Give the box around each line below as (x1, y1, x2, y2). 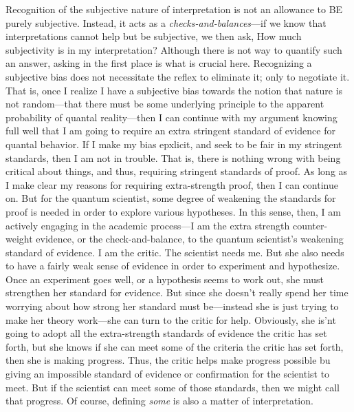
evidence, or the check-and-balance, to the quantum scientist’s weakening (36, 231, 344, 246)
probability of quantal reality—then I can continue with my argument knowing (5, 110, 338, 124)
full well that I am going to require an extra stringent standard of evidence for (5, 123, 335, 138)
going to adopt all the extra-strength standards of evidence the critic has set (5, 326, 327, 340)
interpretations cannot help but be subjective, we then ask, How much (5, 29, 302, 43)
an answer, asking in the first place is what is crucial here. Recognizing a (5, 56, 312, 70)
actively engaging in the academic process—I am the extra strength (5, 218, 290, 232)
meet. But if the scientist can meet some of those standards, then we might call (5, 380, 340, 394)
